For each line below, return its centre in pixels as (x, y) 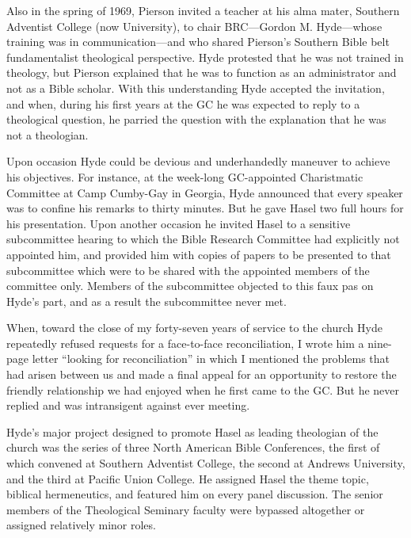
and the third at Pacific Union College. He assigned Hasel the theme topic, (188, 478)
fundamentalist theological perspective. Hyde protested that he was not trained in (205, 57)
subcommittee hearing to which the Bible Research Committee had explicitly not (203, 239)
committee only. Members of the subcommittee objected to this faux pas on (190, 286)
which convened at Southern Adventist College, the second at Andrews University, (206, 463)
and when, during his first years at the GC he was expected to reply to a (183, 103)
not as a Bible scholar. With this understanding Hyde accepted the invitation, (196, 88)
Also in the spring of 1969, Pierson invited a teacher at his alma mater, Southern (203, 10)
